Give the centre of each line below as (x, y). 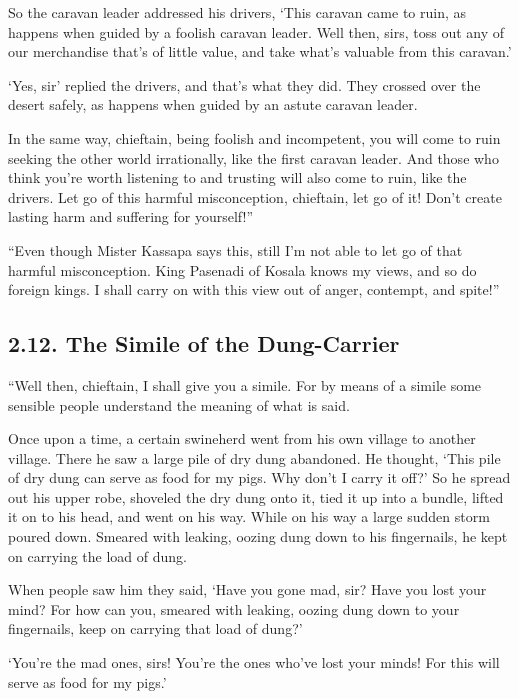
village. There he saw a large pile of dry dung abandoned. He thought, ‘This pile (254, 457)
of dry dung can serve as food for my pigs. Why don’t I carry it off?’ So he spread (259, 477)
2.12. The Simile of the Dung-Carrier (204, 343)
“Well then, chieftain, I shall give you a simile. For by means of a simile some (245, 384)
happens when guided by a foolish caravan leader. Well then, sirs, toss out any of (256, 31)
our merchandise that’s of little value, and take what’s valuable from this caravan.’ (260, 51)
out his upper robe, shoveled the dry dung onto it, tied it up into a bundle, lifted (256, 496)
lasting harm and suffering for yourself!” (131, 216)
